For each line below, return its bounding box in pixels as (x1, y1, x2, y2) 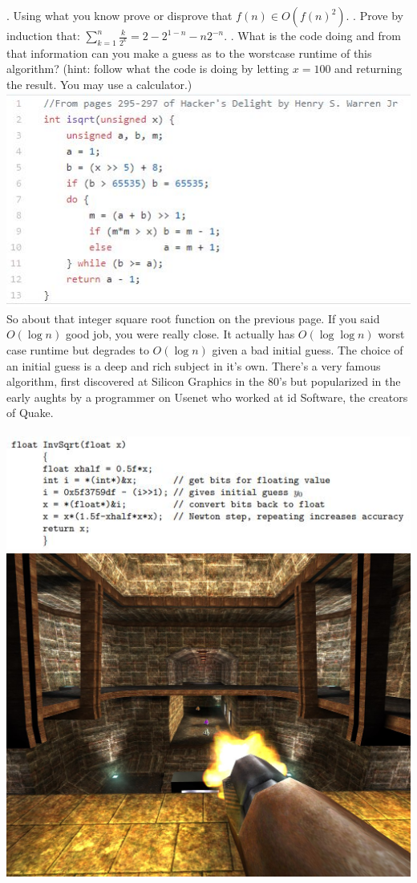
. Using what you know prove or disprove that (6, 7, 233, 23)
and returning (334, 60, 403, 77)
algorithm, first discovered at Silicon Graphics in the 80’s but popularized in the (6, 373, 401, 390)
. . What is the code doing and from (224, 27, 401, 43)
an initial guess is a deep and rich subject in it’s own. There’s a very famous (6, 357, 381, 374)
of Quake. (6, 404, 54, 421)
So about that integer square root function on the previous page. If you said (6, 310, 380, 326)
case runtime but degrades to (6, 341, 149, 358)
